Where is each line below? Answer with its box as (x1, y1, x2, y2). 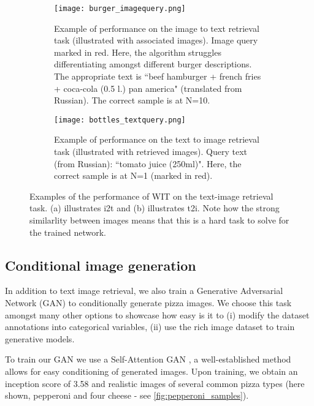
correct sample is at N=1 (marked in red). (54, 169, 213, 182)
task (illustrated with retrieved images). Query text (54, 145, 247, 158)
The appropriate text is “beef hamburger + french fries (54, 70, 261, 83)
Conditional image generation (5, 255, 196, 274)
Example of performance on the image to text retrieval (54, 21, 259, 34)
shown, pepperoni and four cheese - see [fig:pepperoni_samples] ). (5, 389, 249, 402)
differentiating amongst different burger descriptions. (54, 58, 252, 70)
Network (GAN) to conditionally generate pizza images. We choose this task (5, 296, 292, 309)
